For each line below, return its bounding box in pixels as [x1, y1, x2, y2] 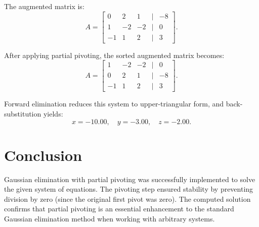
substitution [4, 108, 41, 119]
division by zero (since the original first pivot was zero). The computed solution [4, 193, 251, 204]
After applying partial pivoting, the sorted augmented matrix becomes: [4, 49, 225, 60]
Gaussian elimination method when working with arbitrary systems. [4, 213, 215, 224]
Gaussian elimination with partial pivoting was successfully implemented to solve [4, 174, 255, 184]
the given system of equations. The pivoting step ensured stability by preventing [4, 184, 253, 194]
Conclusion [4, 144, 82, 165]
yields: [43, 108, 63, 119]
